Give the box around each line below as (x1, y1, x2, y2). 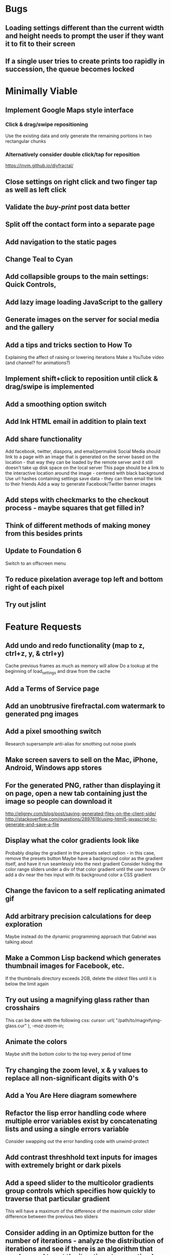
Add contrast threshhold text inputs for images (5, 1153, 158, 1162)
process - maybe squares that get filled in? (5, 504, 144, 513)
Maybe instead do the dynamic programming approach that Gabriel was (5, 933, 157, 940)
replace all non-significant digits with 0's (5, 1074, 139, 1082)
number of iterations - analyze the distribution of (5, 1236, 164, 1245)
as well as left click (5, 185, 66, 194)
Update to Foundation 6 (5, 546, 82, 556)
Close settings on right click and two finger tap (5, 177, 157, 186)
